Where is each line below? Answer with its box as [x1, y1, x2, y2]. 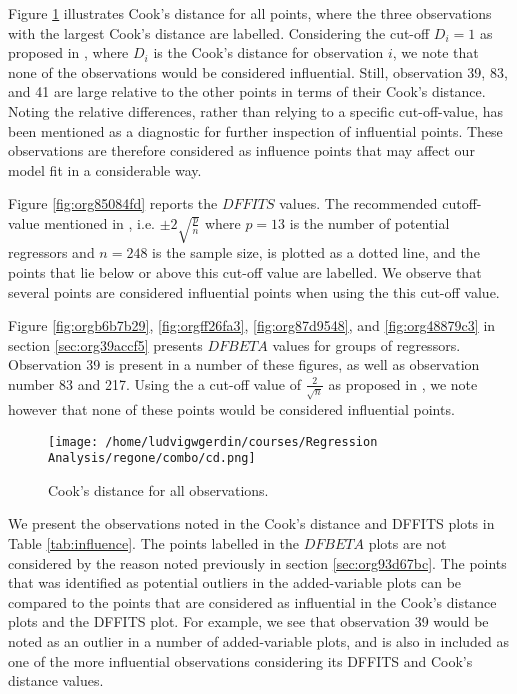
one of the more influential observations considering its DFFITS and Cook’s [8, 650, 473, 671]
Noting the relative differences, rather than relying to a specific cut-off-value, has [8, 100, 504, 121]
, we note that [392, 42, 479, 63]
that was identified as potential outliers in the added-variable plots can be [8, 572, 462, 593]
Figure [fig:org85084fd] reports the [8, 193, 218, 214]
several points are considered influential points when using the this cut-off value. [8, 281, 500, 302]
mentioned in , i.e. [44, 212, 156, 233]
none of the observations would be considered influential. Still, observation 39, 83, [8, 61, 508, 82]
